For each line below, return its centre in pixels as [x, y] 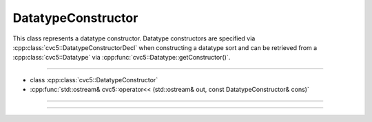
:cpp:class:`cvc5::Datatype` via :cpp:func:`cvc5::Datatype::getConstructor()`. [122, 58]
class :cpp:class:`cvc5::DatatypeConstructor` [94, 80]
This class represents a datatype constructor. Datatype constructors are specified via [134, 38]
